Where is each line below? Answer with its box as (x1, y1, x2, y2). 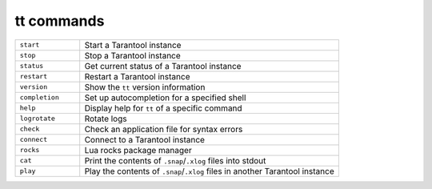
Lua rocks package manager (84, 144, 192, 155)
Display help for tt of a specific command (84, 103, 243, 114)
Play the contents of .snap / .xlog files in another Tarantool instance (84, 165, 335, 176)
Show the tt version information (84, 81, 206, 92)
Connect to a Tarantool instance (84, 134, 206, 145)
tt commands (14, 12, 105, 30)
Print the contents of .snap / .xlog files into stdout (84, 155, 266, 166)
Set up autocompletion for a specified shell (84, 92, 246, 103)
